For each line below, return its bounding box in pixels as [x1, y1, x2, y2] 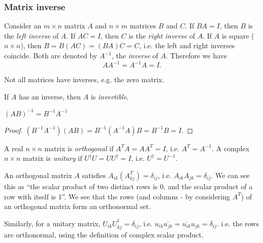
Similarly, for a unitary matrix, [4, 218, 101, 228]
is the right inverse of [128, 30, 195, 41]
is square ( [221, 30, 254, 41]
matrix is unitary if [23, 153, 82, 163]
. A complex [212, 143, 250, 153]
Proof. [4, 124, 23, 135]
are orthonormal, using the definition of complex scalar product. [4, 229, 204, 240]
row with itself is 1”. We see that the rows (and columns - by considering [4, 191, 231, 201]
